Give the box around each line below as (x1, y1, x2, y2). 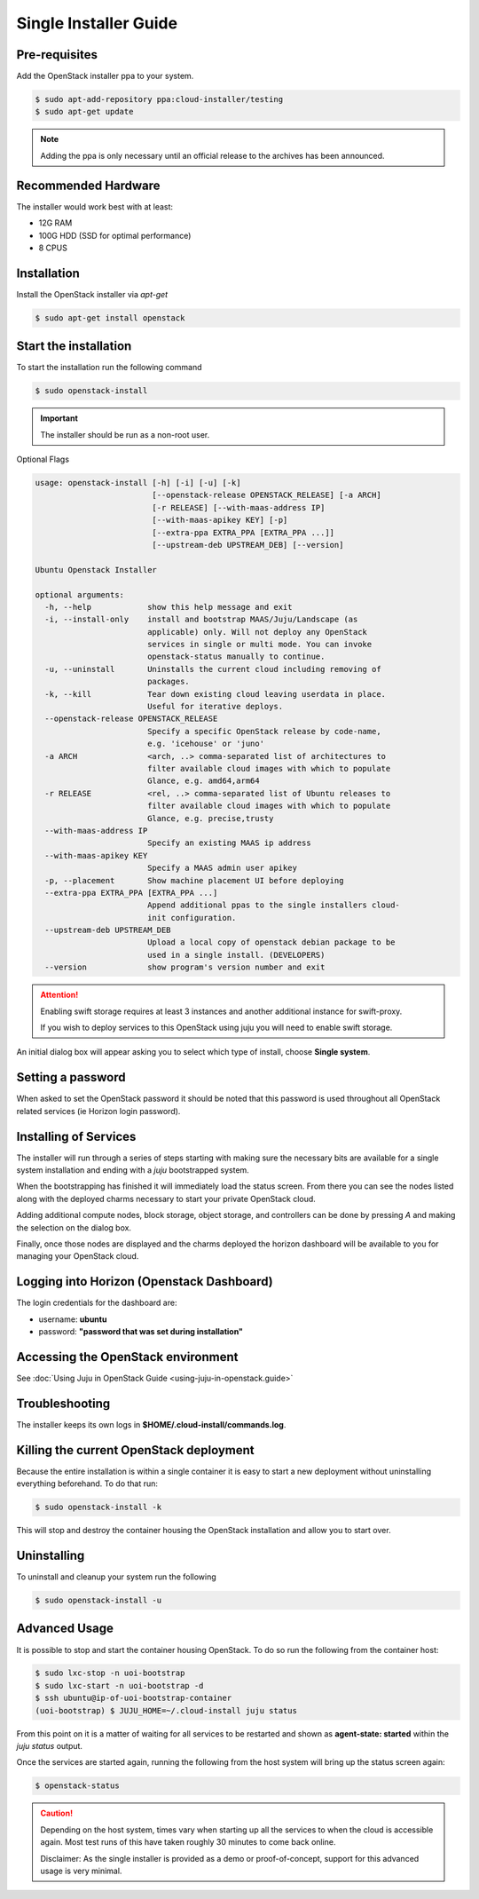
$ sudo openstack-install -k (35, 1502, 162, 1513)
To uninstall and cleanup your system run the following (16, 1571, 216, 1582)
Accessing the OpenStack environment (16, 1349, 239, 1365)
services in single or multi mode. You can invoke (146, 639, 373, 650)
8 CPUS (38, 242, 68, 253)
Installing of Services (16, 1128, 137, 1144)
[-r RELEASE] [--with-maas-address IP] (152, 502, 326, 512)
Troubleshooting (16, 1396, 111, 1411)
